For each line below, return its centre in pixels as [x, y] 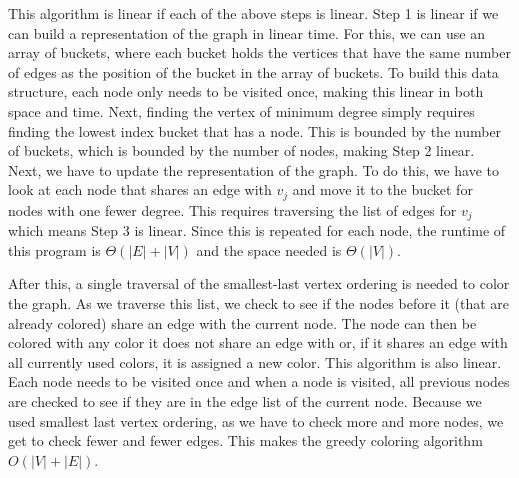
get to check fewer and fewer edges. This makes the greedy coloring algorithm [245, 440]
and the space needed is [269, 249]
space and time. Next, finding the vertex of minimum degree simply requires [241, 110]
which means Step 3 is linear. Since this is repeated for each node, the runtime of [257, 230]
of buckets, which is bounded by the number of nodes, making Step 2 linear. [241, 150]
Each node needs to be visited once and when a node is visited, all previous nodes [259, 381]
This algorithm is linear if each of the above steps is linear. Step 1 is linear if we [253, 13]
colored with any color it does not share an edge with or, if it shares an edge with [258, 342]
